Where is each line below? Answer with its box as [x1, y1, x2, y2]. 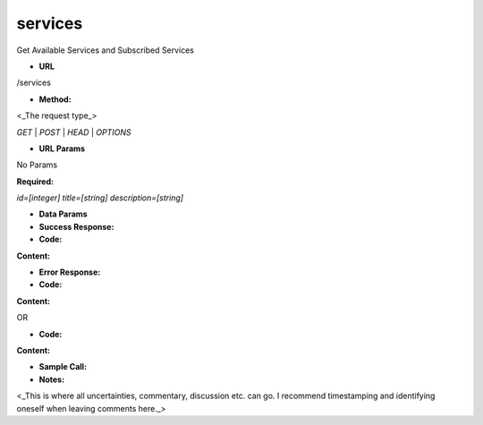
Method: [38, 94, 72, 105]
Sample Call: [38, 361, 88, 372]
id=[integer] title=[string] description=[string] [16, 192, 183, 203]
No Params [16, 159, 58, 170]
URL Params [38, 143, 85, 154]
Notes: [38, 374, 65, 385]
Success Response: [38, 221, 114, 232]
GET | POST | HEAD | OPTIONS [16, 126, 131, 138]
